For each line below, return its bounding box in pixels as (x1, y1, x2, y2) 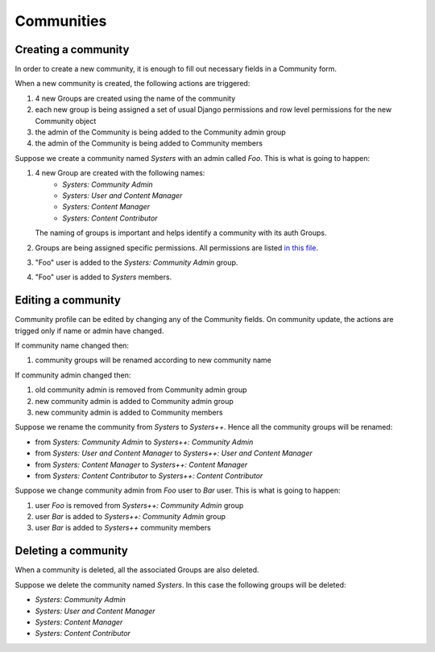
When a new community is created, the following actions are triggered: (14, 79, 251, 89)
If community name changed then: (14, 340, 129, 350)
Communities (14, 12, 107, 30)
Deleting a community (14, 544, 128, 558)
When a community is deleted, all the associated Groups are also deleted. (14, 565, 259, 575)
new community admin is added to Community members (35, 407, 223, 417)
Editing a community (14, 294, 121, 307)
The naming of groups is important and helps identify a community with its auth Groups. (35, 228, 327, 237)
